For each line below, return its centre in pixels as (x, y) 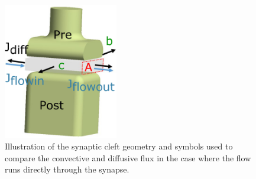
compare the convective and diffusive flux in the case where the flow (128, 157)
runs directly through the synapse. (67, 169)
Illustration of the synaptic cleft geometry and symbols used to (119, 146)
